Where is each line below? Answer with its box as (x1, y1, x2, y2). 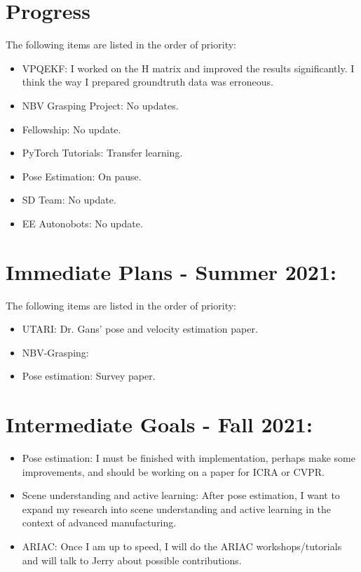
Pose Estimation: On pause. (22, 168, 142, 183)
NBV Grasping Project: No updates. (22, 98, 179, 112)
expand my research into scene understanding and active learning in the (22, 501, 332, 516)
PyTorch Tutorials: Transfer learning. (22, 145, 183, 160)
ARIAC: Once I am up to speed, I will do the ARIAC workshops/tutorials (22, 539, 342, 554)
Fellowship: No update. (22, 121, 121, 136)
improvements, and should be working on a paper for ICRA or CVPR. (22, 464, 325, 479)
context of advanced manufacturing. (22, 515, 177, 530)
